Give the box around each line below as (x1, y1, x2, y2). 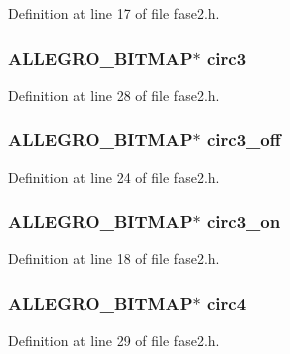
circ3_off (206, 127, 281, 152)
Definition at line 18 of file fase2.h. (8, 248, 220, 269)
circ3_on (206, 209, 281, 234)
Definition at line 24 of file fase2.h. (8, 166, 220, 187)
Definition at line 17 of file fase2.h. (8, 3, 220, 23)
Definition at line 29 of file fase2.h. (8, 330, 220, 351)
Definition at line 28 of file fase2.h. (8, 84, 220, 105)
